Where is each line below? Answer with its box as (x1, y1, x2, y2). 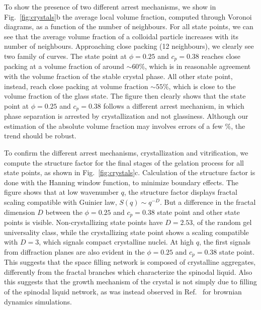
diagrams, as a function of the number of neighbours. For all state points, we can (4, 21, 253, 32)
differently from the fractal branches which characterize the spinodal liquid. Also (4, 266, 252, 277)
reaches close (201, 50, 241, 61)
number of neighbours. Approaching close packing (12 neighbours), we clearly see (4, 41, 254, 51)
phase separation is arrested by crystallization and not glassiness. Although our (4, 111, 248, 121)
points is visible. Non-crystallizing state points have (4, 217, 163, 227)
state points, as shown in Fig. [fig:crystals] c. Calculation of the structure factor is (4, 167, 255, 178)
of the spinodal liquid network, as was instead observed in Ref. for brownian (4, 286, 242, 297)
